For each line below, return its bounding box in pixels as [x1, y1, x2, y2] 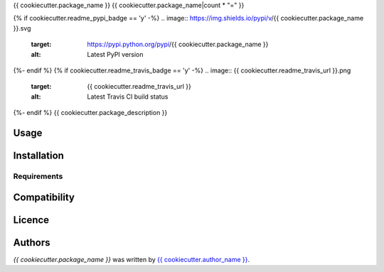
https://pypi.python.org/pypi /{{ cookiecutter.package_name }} [87, 40, 269, 49]
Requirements [13, 171, 63, 181]
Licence [13, 214, 50, 226]
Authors [13, 236, 50, 249]
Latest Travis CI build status [87, 92, 169, 101]
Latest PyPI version [87, 50, 144, 58]
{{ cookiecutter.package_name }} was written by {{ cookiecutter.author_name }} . [13, 255, 250, 263]
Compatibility [13, 191, 75, 203]
